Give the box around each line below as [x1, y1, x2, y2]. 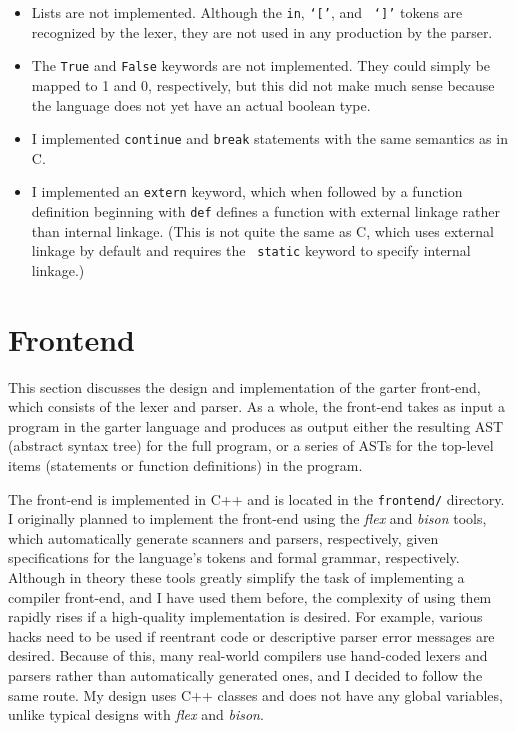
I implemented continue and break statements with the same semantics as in [31, 128, 508, 149]
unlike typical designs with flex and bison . [8, 704, 264, 725]
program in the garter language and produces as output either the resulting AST [8, 415, 504, 436]
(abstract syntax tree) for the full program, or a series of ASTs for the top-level [8, 435, 494, 456]
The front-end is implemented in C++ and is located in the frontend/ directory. [8, 488, 505, 509]
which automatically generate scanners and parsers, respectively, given [8, 527, 439, 548]
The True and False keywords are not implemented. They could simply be [31, 55, 491, 76]
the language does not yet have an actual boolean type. [31, 94, 371, 115]
